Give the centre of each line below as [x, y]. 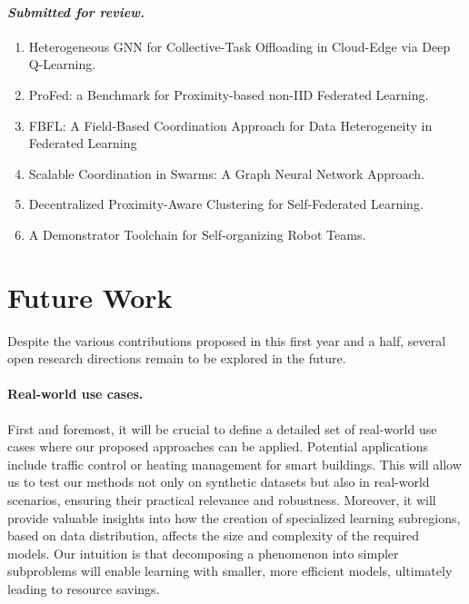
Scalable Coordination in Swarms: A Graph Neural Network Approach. [227, 173]
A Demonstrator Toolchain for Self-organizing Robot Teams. [197, 234]
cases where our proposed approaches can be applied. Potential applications [218, 446]
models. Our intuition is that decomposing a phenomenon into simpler [203, 553]
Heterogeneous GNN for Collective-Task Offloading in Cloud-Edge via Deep [239, 46]
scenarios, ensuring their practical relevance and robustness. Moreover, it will [222, 500]
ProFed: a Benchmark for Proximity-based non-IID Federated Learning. [229, 94]
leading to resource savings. [84, 589]
